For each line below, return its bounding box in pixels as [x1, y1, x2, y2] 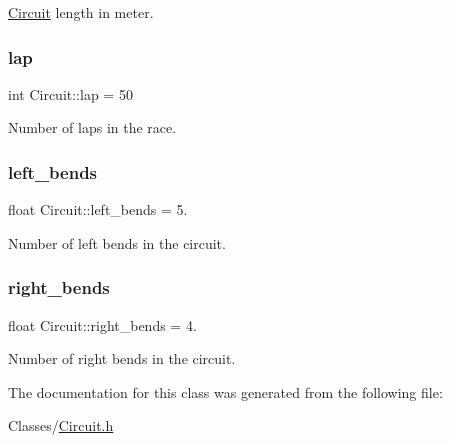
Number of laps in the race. [8, 117, 177, 138]
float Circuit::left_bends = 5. [8, 199, 188, 220]
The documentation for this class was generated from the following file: [8, 381, 443, 402]
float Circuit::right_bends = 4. [8, 314, 197, 335]
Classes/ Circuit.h [8, 415, 114, 436]
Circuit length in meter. [8, 2, 154, 22]
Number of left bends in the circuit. [8, 232, 226, 253]
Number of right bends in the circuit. [8, 348, 236, 369]
